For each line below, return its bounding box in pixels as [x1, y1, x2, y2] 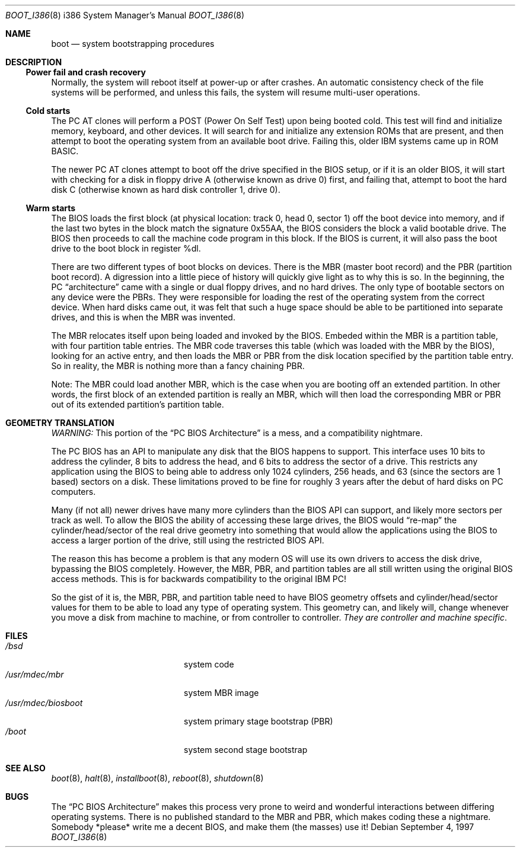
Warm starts [25, 203, 76, 213]
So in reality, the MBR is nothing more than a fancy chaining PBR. [51, 361, 305, 371]
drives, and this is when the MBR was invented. [51, 312, 235, 322]
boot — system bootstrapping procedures [51, 39, 215, 49]
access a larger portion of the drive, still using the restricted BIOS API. [51, 535, 324, 545]
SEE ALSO [5, 763, 46, 773]
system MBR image [184, 688, 259, 698]
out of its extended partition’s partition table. [51, 399, 224, 409]
